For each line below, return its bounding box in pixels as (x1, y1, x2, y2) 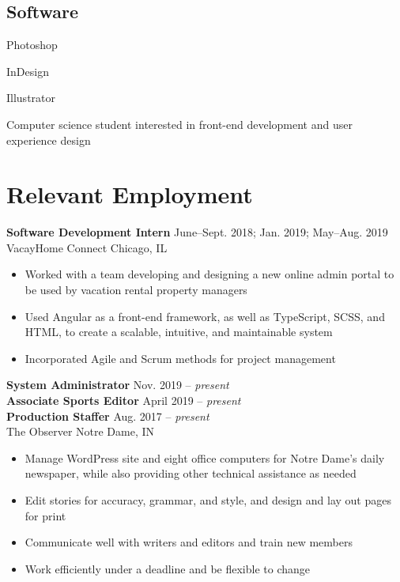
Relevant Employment (6, 178, 253, 210)
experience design (6, 131, 91, 148)
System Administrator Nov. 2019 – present (6, 376, 229, 393)
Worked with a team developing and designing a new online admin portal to (25, 266, 394, 282)
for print (25, 507, 66, 523)
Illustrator (6, 89, 56, 106)
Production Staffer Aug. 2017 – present (6, 407, 209, 424)
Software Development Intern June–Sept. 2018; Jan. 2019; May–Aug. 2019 (6, 224, 388, 240)
